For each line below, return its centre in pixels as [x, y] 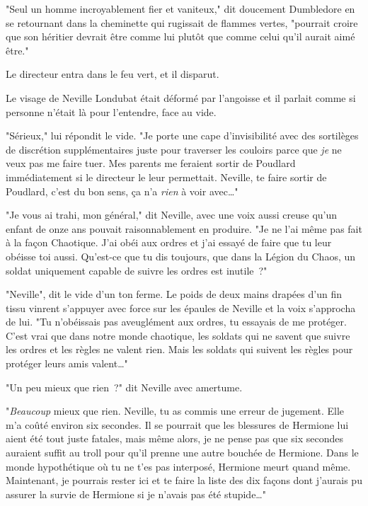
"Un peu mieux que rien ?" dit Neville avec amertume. [124, 387]
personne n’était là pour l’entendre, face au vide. [111, 111]
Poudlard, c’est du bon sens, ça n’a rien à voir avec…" [122, 191]
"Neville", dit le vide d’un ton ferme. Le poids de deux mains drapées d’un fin [174, 294]
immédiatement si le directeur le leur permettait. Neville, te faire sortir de [166, 177]
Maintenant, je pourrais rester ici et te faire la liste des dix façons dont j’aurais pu [184, 480]
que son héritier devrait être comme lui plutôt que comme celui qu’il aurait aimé [180, 36]
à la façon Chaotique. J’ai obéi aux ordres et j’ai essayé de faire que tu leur [169, 242]
